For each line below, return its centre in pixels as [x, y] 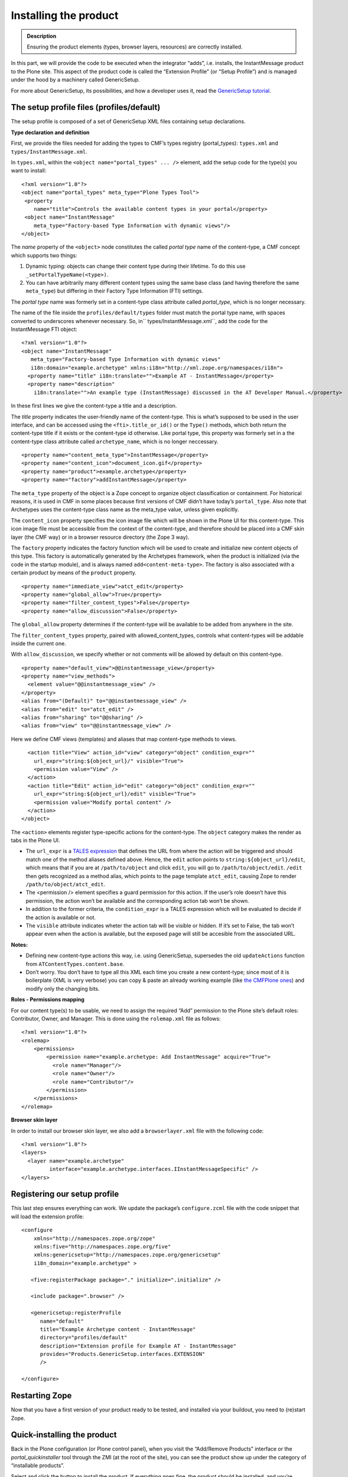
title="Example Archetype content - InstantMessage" [118, 1329]
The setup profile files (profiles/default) [86, 107]
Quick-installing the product [64, 1435]
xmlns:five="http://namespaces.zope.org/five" [102, 1247]
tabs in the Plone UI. [35, 840]
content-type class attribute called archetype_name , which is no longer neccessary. [115, 441]
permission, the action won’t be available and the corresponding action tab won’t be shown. [137, 900]
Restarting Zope [41, 1396]
